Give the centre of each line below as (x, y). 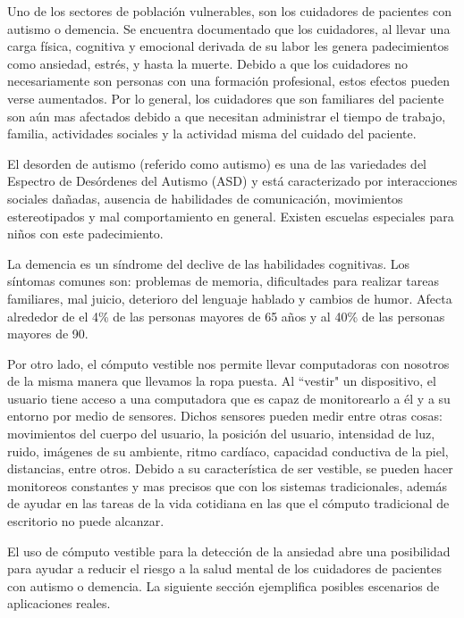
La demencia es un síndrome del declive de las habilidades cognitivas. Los (209, 263)
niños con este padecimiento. (85, 234)
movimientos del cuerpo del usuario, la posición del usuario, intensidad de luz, (221, 434)
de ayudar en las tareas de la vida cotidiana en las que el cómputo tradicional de (228, 503)
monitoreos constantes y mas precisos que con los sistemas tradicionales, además (228, 485)
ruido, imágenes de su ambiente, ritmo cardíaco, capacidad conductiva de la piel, (228, 451)
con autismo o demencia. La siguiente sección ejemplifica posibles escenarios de (224, 585)
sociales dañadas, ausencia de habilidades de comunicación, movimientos (205, 198)
